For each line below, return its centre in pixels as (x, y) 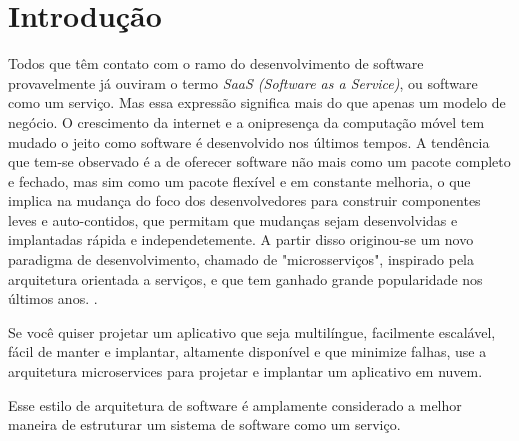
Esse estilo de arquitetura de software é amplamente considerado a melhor (235, 404)
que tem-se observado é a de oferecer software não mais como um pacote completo (259, 161)
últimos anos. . (53, 298)
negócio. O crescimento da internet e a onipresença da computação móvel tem (246, 121)
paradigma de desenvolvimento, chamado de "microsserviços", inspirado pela (241, 259)
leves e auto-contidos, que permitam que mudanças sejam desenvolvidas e (233, 219)
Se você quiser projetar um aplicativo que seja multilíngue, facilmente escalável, (252, 331)
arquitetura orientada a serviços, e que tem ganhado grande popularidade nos (245, 278)
